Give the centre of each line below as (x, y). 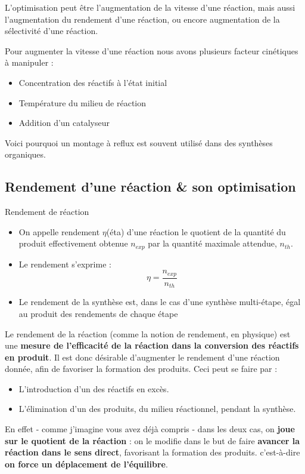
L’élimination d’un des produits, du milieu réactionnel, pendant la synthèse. (157, 409)
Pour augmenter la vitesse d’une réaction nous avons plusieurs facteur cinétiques (152, 50)
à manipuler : (29, 62)
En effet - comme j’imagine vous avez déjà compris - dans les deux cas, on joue (150, 429)
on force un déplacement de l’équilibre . (86, 464)
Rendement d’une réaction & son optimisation (150, 187)
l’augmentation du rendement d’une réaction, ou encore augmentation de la (142, 19)
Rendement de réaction (47, 212)
